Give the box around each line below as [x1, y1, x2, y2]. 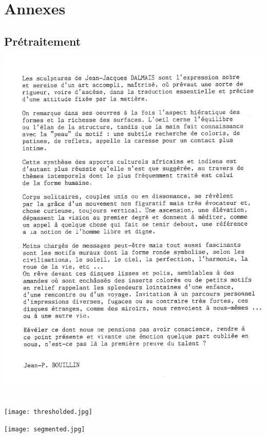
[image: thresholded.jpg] [4, 408, 92, 416]
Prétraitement [4, 33, 81, 49]
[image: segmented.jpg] [4, 425, 85, 433]
